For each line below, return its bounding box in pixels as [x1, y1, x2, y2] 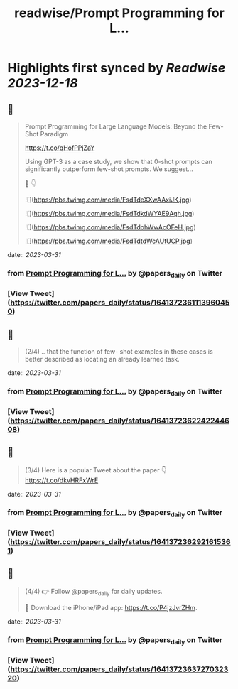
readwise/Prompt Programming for [13, 5, 225, 21]
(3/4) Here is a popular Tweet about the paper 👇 [24, 465, 167, 474]
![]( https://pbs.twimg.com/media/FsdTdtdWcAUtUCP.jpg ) [24, 237, 193, 245]
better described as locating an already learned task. [24, 354, 180, 363]
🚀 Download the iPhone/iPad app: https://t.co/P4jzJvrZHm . [24, 603, 198, 612]
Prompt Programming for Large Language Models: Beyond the [24, 122, 207, 131]
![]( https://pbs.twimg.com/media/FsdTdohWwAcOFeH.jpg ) [24, 223, 197, 232]
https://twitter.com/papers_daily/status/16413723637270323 [10, 664, 229, 674]
